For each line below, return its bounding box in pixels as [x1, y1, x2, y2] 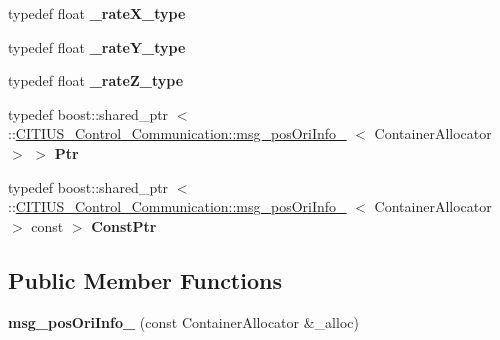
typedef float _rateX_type [8, 3, 186, 23]
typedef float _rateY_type [8, 36, 186, 57]
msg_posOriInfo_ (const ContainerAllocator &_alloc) [8, 311, 359, 332]
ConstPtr [91, 215, 157, 236]
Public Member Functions [8, 264, 282, 295]
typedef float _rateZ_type [8, 70, 184, 91]
